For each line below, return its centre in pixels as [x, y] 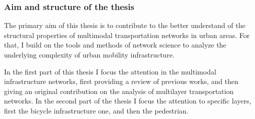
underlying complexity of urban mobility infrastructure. [89, 54]
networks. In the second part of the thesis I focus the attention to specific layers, [128, 101]
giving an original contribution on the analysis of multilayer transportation [119, 91]
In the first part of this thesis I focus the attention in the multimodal [110, 71]
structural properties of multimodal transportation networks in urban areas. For [127, 35]
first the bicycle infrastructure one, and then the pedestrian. [96, 110]
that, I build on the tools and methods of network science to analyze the [115, 45]
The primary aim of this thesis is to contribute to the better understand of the [125, 25]
